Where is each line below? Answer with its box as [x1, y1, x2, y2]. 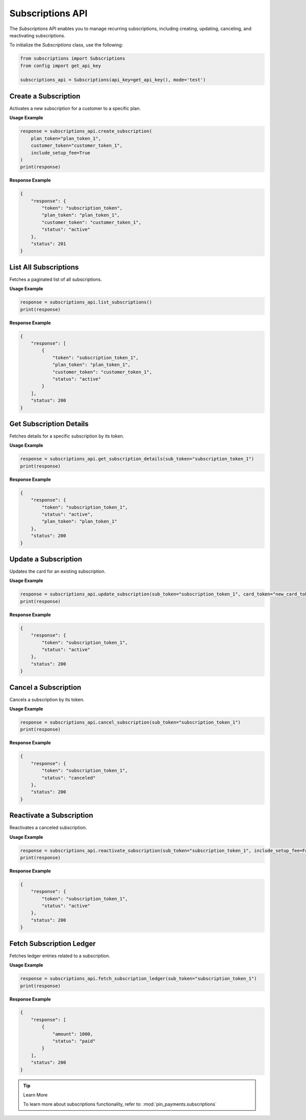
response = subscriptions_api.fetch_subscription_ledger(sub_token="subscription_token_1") [20, 976, 257, 982]
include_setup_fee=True [31, 150, 90, 156]
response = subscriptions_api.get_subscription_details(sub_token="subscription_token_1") [20, 456, 254, 462]
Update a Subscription [9, 554, 83, 564]
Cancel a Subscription [9, 683, 82, 692]
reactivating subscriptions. [9, 32, 66, 38]
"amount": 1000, [52, 1031, 93, 1037]
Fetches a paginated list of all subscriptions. [9, 276, 102, 282]
